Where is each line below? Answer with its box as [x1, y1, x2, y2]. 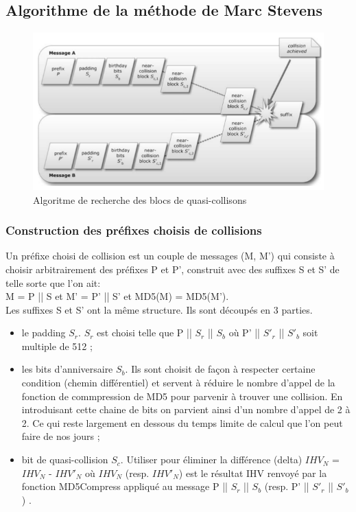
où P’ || [228, 325, 260, 340]
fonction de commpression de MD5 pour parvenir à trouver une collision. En [21, 388, 343, 403]
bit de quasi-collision [21, 452, 108, 467]
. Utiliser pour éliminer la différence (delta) [120, 452, 302, 467]
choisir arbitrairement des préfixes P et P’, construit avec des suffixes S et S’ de [5, 261, 340, 276]
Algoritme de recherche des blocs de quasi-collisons [33, 192, 247, 207]
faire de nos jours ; [21, 429, 100, 443]
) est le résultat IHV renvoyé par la [178, 465, 327, 480]
